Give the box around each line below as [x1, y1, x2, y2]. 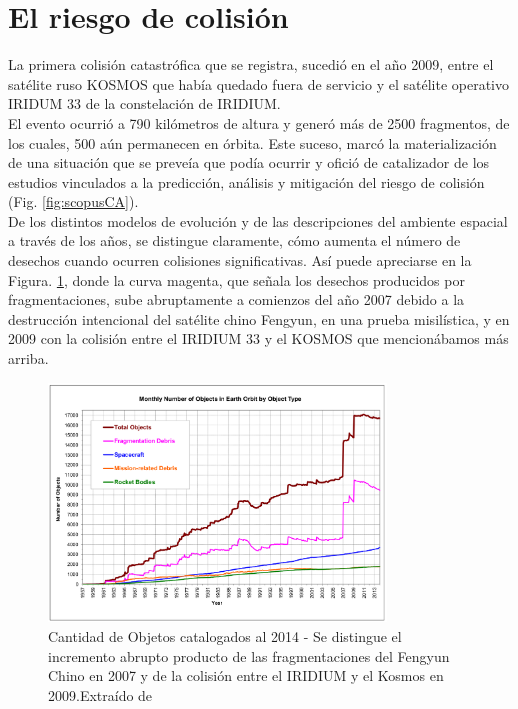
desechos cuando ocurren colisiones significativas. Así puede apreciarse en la [8, 250, 472, 271]
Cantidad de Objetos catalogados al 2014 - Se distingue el [48, 625, 402, 646]
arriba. [8, 348, 49, 369]
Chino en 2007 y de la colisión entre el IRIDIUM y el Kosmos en [48, 665, 444, 686]
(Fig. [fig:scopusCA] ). [8, 191, 139, 212]
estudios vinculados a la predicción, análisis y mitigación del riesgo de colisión [8, 171, 485, 192]
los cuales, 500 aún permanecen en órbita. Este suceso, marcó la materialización [8, 132, 497, 153]
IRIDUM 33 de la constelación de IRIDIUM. [8, 93, 281, 114]
